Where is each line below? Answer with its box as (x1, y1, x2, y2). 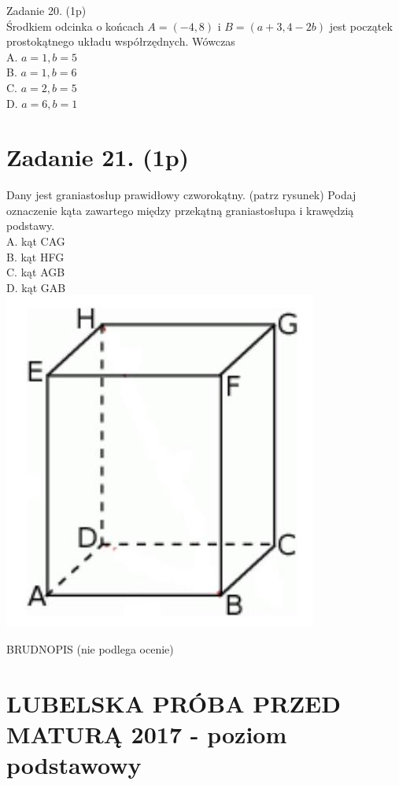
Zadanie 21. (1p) (6, 141, 190, 173)
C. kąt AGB (6, 264, 65, 280)
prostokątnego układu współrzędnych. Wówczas (6, 33, 235, 50)
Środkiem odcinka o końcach (6, 17, 144, 34)
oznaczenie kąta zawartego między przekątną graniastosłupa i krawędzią (6, 202, 354, 218)
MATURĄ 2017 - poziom (6, 718, 287, 750)
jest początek (329, 17, 393, 34)
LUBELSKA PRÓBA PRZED (6, 687, 341, 719)
